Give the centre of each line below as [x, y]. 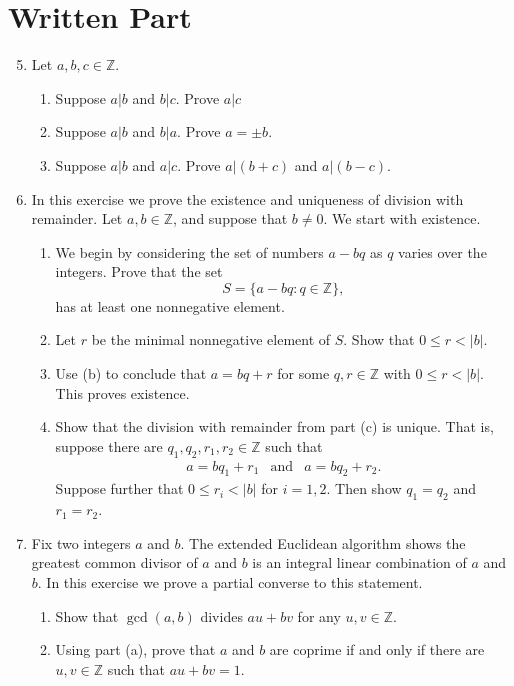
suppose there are [109, 445]
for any [319, 615]
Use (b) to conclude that [131, 373]
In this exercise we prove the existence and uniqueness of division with [247, 198]
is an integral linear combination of [359, 562]
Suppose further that [119, 488]
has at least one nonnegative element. [170, 305]
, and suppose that [230, 218]
